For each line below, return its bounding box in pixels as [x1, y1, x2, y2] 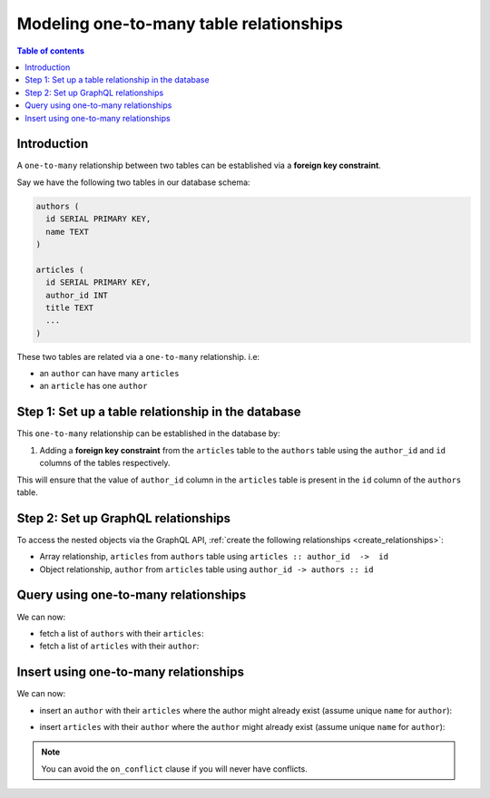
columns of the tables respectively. [39, 458, 171, 469]
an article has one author [39, 381, 148, 392]
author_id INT [45, 290, 109, 300]
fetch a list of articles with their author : [39, 640, 200, 652]
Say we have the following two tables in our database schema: [16, 177, 250, 188]
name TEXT [45, 227, 90, 237]
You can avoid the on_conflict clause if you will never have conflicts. [41, 763, 308, 774]
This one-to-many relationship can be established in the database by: [16, 428, 280, 439]
